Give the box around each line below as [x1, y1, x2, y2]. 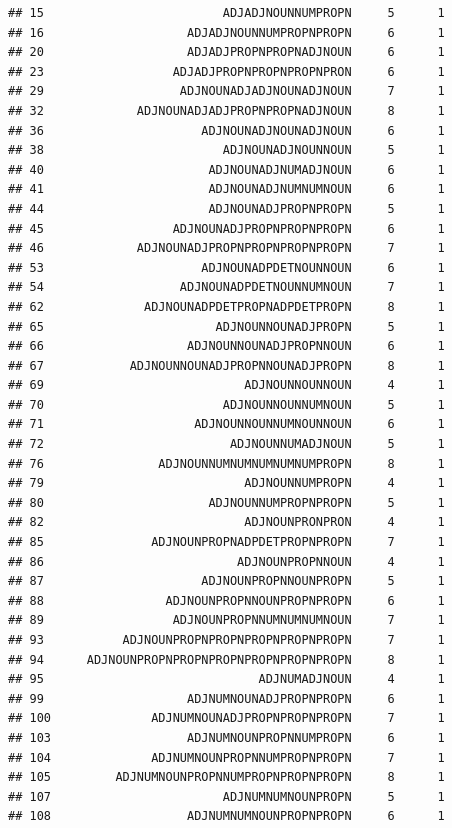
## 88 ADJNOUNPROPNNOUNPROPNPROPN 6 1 [8, 593, 445, 608]
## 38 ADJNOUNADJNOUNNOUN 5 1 [8, 143, 445, 158]
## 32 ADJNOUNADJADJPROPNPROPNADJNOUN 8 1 [8, 103, 445, 118]
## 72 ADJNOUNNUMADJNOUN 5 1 [8, 437, 445, 452]
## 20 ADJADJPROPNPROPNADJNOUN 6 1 [8, 45, 445, 60]
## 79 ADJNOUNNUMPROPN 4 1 [8, 476, 445, 491]
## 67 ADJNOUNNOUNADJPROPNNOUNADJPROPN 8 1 [8, 358, 445, 373]
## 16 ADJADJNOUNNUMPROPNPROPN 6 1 [8, 25, 445, 40]
